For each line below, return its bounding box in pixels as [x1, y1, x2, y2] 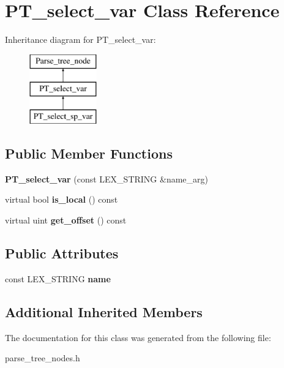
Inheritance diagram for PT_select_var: [5, 33, 156, 46]
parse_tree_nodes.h [5, 351, 80, 364]
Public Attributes [5, 244, 119, 263]
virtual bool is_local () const [5, 193, 118, 206]
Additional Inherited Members [5, 302, 203, 321]
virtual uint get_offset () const [5, 214, 127, 227]
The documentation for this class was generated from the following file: [5, 331, 271, 344]
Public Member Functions [5, 144, 173, 163]
